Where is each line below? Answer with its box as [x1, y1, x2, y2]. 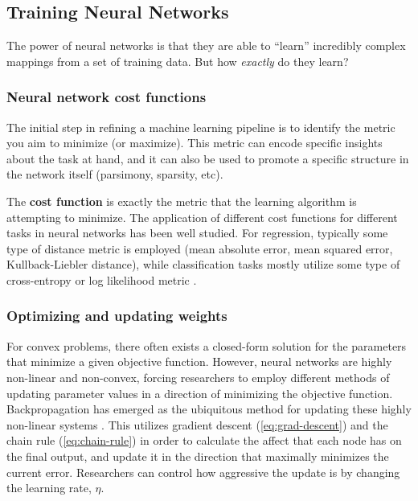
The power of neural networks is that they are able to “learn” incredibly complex [6, 37, 406, 54]
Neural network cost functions [6, 87, 207, 107]
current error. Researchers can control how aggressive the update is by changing [6, 463, 400, 480]
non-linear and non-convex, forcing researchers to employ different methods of [6, 368, 390, 385]
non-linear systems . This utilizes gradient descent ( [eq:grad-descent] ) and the [6, 416, 388, 433]
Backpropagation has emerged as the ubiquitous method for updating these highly [6, 400, 412, 417]
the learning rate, [6, 479, 92, 496]
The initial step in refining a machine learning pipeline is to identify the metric [6, 118, 395, 135]
